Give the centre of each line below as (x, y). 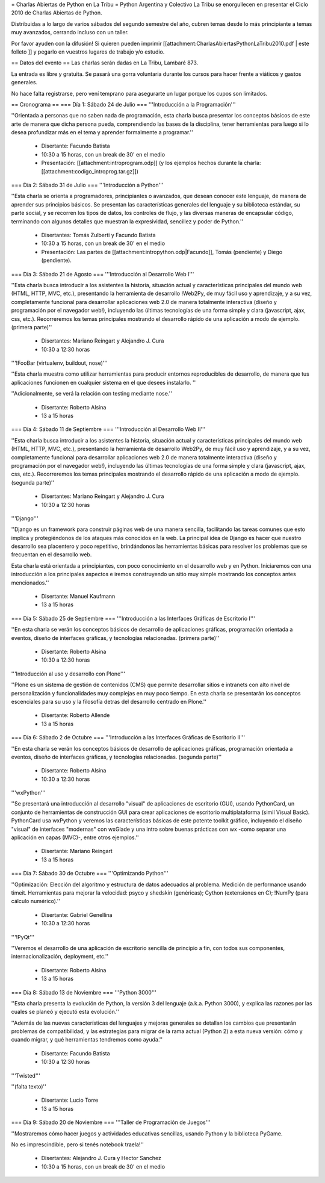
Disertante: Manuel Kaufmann (78, 597)
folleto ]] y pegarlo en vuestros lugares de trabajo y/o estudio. (88, 52)
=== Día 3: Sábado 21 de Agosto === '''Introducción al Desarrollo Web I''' (103, 274)
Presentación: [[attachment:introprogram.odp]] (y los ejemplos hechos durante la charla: (151, 163)
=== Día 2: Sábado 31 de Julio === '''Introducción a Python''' (87, 185)
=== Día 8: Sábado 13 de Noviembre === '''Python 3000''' (84, 992)
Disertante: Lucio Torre (70, 1100)
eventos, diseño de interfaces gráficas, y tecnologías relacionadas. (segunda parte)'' (116, 757)
